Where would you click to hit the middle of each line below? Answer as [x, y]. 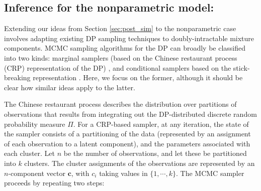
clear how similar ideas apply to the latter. [70, 87]
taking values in [123, 173]
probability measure [35, 124]
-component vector [37, 173]
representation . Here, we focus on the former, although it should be [138, 77]
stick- [241, 67]
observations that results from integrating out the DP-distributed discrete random [130, 114]
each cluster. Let [30, 153]
